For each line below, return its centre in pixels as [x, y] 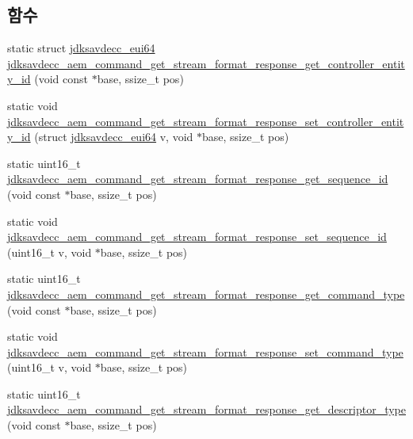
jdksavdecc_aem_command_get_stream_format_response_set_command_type [205, 351]
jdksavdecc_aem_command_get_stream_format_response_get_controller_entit [206, 63]
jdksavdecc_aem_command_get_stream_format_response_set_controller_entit [206, 121]
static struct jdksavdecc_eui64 [81, 48]
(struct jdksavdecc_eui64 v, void [114, 137]
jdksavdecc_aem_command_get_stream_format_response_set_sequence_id [197, 237]
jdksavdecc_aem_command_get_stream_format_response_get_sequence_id [198, 179]
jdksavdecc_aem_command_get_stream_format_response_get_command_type [206, 294]
